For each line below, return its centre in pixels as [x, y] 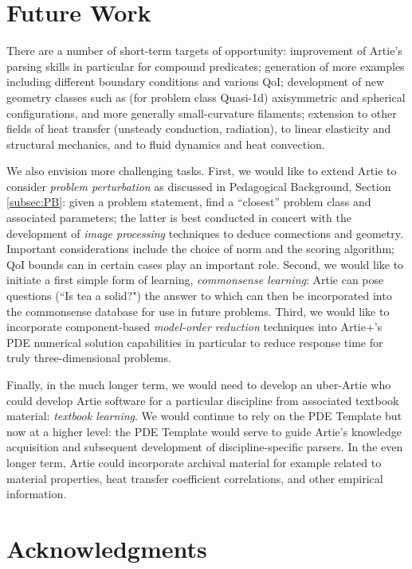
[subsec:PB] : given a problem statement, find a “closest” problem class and [189, 202]
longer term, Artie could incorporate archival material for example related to [194, 462]
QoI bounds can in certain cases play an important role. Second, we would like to [205, 264]
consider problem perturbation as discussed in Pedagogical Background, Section [199, 186]
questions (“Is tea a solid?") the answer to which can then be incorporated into [199, 296]
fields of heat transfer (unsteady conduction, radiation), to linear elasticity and [199, 129]
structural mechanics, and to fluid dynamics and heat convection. [166, 144]
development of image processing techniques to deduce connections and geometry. [205, 233]
